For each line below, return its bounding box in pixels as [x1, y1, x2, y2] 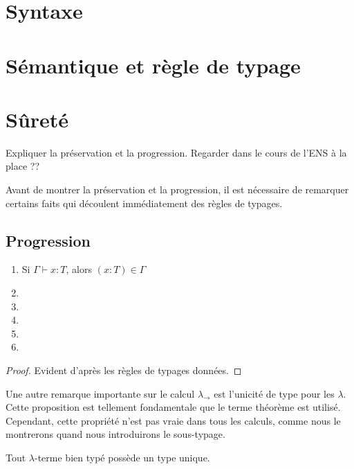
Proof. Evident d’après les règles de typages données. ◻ [6, 363, 242, 378]
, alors [66, 262, 92, 276]
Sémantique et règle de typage [6, 51, 301, 79]
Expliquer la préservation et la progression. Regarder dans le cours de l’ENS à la [6, 145, 347, 159]
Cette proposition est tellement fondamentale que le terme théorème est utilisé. [6, 400, 341, 414]
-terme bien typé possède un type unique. [35, 450, 210, 464]
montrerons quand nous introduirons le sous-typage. [6, 427, 225, 441]
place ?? [6, 159, 39, 173]
